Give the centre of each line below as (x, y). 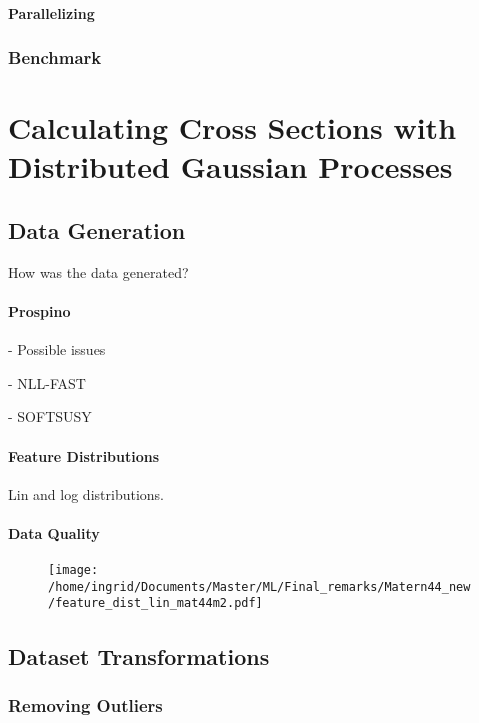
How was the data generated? (98, 271)
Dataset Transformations (139, 655)
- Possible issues (57, 349)
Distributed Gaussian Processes (230, 166)
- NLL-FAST (47, 382)
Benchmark (55, 57)
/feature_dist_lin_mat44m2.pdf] (155, 603)
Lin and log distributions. (86, 493)
